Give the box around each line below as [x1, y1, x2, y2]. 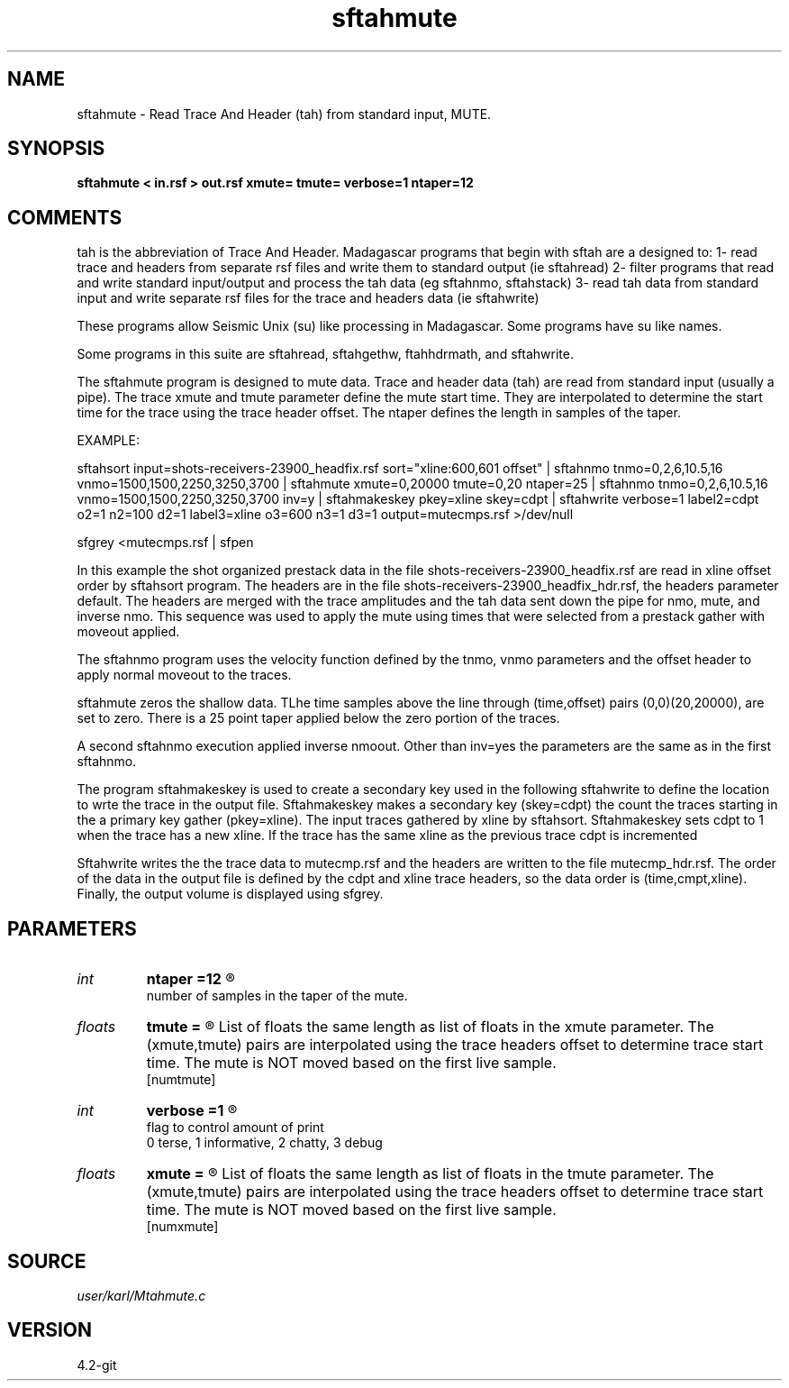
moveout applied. [77, 624, 180, 640]
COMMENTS [7, 205, 122, 229]
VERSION [7, 1319, 93, 1342]
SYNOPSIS [7, 137, 105, 160]
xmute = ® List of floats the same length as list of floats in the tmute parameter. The [146, 1164, 714, 1183]
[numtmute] [146, 1072, 216, 1088]
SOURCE [7, 1249, 86, 1273]
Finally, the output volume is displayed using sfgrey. [77, 886, 384, 902]
